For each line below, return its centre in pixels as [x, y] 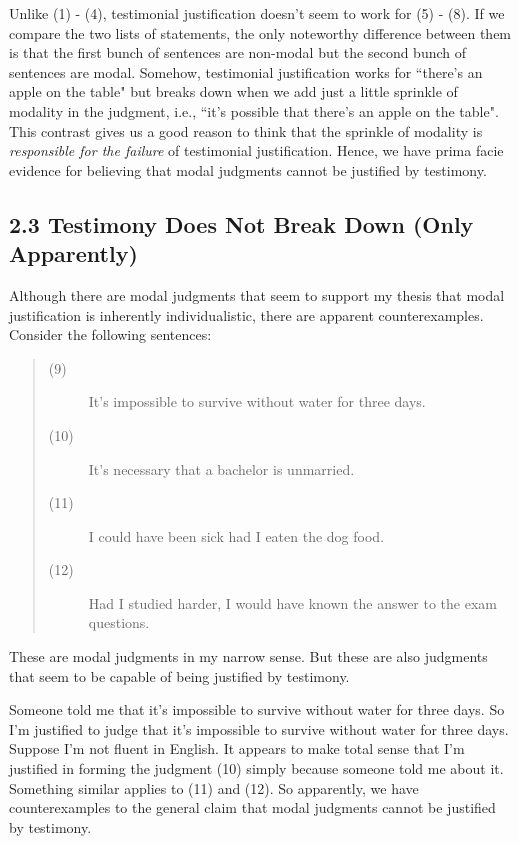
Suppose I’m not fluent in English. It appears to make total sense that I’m [237, 748]
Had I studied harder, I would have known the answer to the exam [292, 602]
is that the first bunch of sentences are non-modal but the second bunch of [238, 52]
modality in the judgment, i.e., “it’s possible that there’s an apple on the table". [254, 110]
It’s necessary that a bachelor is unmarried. [221, 468]
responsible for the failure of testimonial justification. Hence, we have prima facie [256, 150]
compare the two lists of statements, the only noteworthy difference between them [260, 32]
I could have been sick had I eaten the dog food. [236, 535]
